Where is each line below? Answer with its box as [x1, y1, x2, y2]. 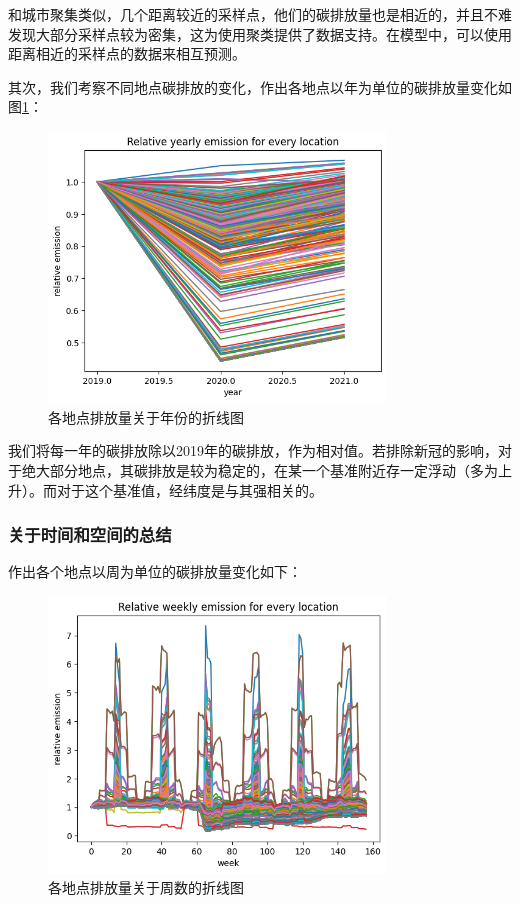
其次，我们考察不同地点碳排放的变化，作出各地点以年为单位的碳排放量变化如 [8, 76, 512, 97]
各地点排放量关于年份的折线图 [48, 406, 244, 427]
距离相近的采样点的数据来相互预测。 [8, 43, 246, 64]
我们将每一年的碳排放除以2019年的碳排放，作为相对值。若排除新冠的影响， [8, 440, 498, 461]
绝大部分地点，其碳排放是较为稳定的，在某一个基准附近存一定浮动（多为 [21, 459, 498, 480]
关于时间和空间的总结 [8, 522, 172, 547]
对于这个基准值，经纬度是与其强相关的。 [56, 479, 323, 500]
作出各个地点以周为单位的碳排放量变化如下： [8, 561, 302, 582]
